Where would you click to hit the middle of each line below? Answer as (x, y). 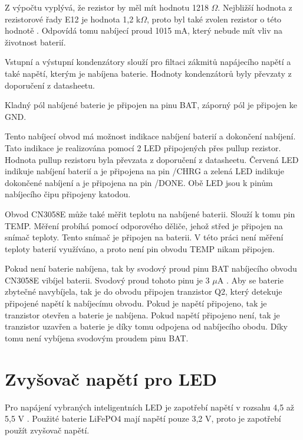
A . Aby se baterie (250, 280)
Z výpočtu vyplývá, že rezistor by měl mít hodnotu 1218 (107, 7)
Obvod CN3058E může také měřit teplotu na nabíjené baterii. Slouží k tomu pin (150, 214)
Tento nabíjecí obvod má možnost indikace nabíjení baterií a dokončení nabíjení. (150, 136)
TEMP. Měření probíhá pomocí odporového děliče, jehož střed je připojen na (144, 225)
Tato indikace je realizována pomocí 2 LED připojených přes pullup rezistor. (143, 147)
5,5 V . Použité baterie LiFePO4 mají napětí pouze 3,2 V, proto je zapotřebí (143, 418)
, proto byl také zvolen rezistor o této (214, 19)
